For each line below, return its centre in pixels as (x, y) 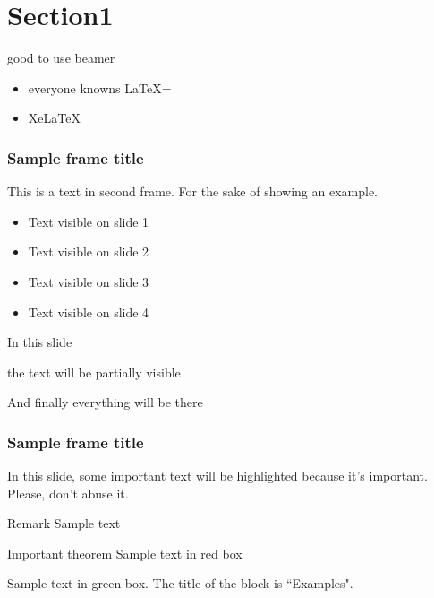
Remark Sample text (64, 523)
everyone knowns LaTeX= (100, 87)
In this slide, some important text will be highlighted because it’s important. (217, 476)
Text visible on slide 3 (89, 281)
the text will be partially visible (94, 372)
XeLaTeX (54, 118)
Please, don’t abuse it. (68, 493)
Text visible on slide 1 (89, 221)
